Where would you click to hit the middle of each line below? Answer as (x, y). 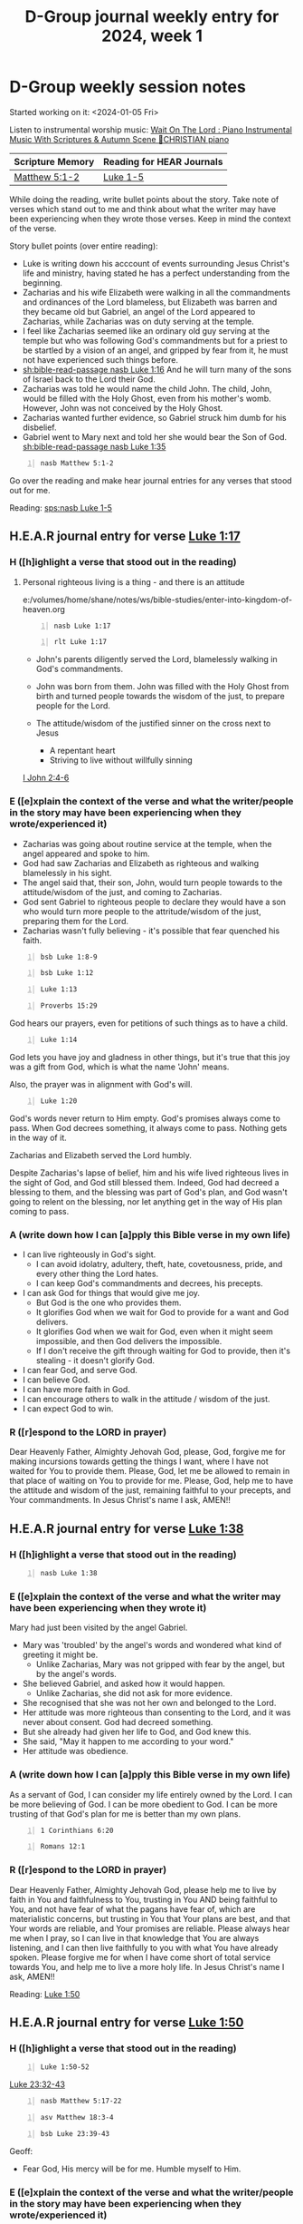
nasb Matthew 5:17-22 (81, 2102)
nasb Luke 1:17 (82, 626)
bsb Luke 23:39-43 (75, 2133)
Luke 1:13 (59, 990)
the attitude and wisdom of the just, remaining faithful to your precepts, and (150, 1490)
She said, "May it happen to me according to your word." (128, 1741)
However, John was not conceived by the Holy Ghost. (123, 408)
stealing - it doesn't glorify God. (95, 1361)
